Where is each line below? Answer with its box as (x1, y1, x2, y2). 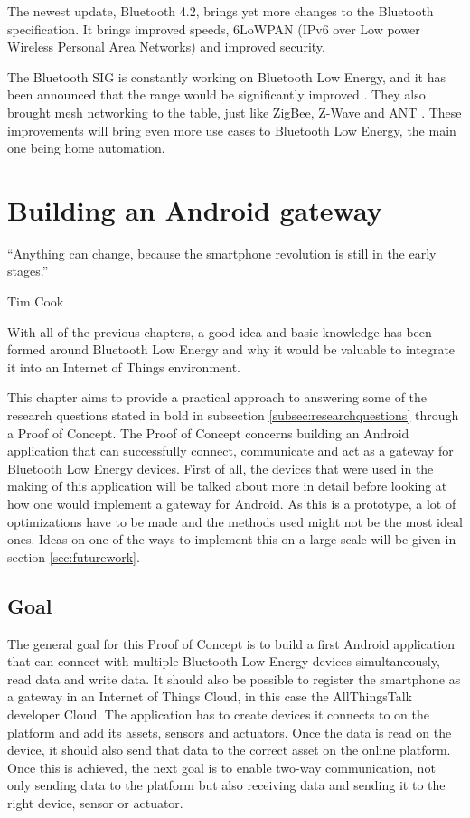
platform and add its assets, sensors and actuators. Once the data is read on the (7, 722, 452, 741)
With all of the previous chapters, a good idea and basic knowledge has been (7, 322, 432, 341)
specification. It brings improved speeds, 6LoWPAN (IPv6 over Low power (7, 19, 420, 38)
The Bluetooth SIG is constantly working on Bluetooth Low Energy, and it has (7, 67, 446, 86)
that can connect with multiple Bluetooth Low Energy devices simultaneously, (7, 652, 440, 671)
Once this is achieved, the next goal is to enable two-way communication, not (7, 757, 436, 776)
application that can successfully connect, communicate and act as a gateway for (7, 441, 454, 460)
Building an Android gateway (7, 191, 382, 228)
